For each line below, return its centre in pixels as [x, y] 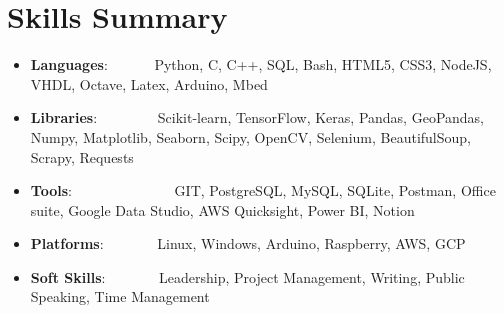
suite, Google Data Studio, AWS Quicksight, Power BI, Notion [222, 209]
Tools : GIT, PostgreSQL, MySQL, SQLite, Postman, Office [263, 190]
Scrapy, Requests [82, 156]
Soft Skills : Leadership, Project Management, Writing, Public [247, 276]
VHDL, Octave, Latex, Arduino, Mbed [149, 83]
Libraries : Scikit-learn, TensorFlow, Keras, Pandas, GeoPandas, [257, 117]
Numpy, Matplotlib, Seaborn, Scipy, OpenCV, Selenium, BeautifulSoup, [250, 136]
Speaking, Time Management [120, 296]
